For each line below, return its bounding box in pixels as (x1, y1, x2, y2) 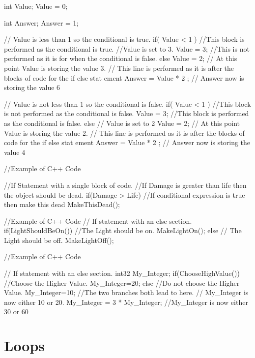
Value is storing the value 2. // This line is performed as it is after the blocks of (4, 127, 245, 138)
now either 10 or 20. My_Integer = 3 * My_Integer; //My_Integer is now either (4, 297, 248, 307)
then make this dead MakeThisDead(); (4, 199, 120, 209)
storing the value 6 (4, 82, 60, 92)
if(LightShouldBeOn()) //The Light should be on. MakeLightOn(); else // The (4, 225, 242, 236)
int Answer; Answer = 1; (4, 17, 79, 28)
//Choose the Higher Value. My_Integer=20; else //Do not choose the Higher (4, 277, 240, 288)
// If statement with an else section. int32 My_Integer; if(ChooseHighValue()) (4, 268, 240, 278)
